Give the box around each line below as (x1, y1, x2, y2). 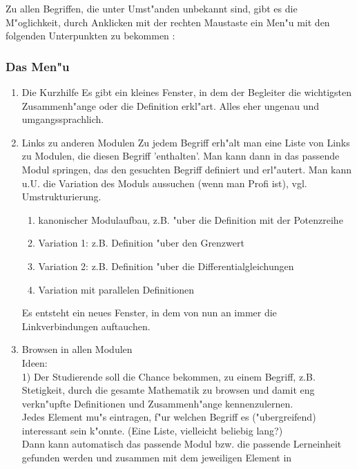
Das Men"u (6, 57, 70, 75)
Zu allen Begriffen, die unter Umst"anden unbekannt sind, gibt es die (6, 1, 298, 15)
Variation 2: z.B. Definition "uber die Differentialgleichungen (38, 258, 294, 273)
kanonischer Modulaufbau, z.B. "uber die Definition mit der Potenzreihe (38, 212, 343, 227)
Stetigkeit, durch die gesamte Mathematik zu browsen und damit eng (21, 383, 315, 397)
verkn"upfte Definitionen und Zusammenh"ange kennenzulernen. (21, 396, 293, 410)
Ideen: (21, 355, 48, 370)
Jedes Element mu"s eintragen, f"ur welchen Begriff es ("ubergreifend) (21, 410, 316, 424)
